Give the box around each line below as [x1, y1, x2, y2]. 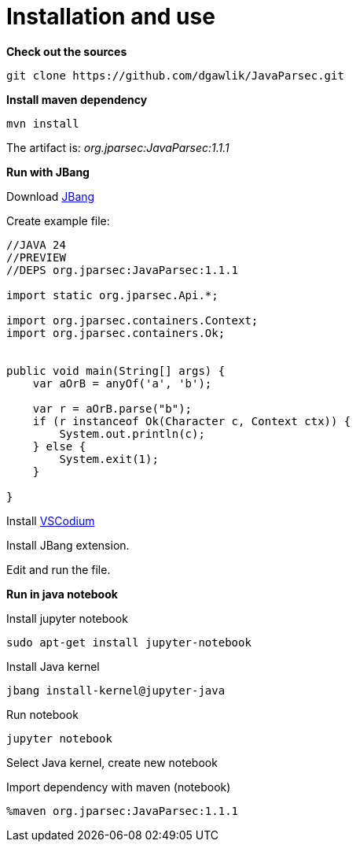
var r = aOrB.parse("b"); [32, 402, 193, 415]
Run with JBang [6, 165, 90, 179]
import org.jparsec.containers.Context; [6, 313, 259, 327]
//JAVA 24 [6, 238, 66, 251]
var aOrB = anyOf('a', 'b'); [32, 376, 212, 390]
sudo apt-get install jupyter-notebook [6, 635, 251, 649]
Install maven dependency [6, 92, 148, 106]
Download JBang [6, 189, 95, 203]
